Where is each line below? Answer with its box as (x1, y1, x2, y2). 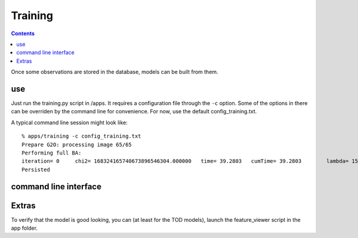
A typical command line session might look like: (11, 119, 128, 126)
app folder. (11, 224, 38, 232)
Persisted (21, 166, 50, 173)
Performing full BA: (21, 149, 82, 156)
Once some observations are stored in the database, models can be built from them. (11, 69, 218, 76)
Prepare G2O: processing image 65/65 (21, 141, 132, 148)
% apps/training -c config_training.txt (21, 133, 141, 140)
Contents (11, 30, 35, 37)
